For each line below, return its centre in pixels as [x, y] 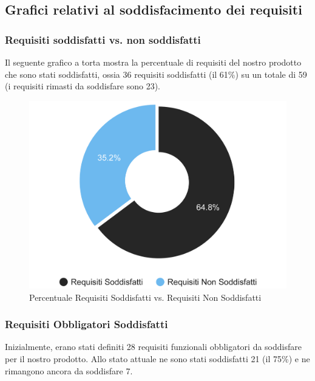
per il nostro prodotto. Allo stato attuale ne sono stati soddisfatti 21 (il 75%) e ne [157, 358]
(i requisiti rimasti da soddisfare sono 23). [83, 86]
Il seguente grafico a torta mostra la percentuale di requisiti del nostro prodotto [153, 62]
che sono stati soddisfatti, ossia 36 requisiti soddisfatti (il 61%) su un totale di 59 [156, 74]
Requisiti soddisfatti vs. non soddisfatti [103, 39]
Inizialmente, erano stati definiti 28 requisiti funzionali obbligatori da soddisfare [153, 347]
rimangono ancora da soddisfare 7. [69, 370]
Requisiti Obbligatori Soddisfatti [86, 324]
